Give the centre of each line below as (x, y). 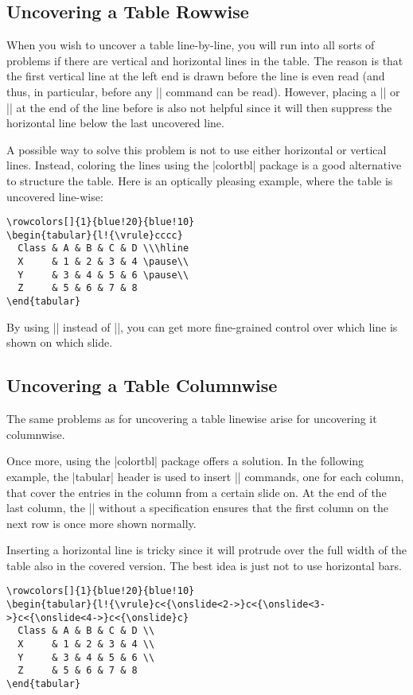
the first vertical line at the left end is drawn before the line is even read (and (196, 76)
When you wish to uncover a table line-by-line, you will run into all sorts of (191, 45)
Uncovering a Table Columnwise (142, 385)
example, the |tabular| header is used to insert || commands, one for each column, (205, 476)
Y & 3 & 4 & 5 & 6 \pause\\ (103, 275)
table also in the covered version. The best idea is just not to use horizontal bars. (204, 565)
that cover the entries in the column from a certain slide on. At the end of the (197, 492)
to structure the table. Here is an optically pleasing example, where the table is (200, 180)
